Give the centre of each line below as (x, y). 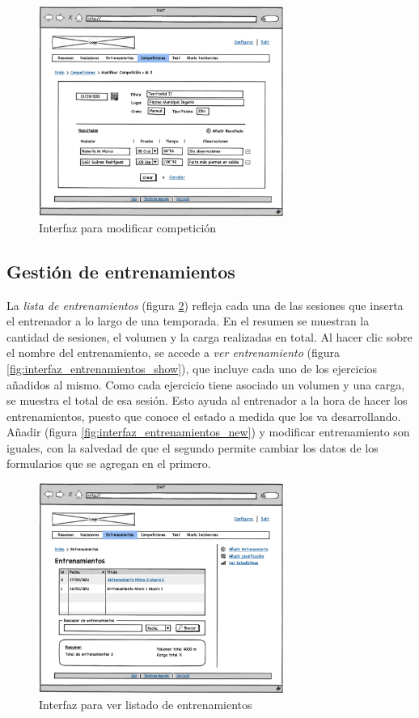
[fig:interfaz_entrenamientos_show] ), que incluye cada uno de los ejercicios (192, 368)
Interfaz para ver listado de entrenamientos (146, 704)
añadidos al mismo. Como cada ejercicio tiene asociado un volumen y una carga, (206, 384)
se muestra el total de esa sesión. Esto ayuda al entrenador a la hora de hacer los (207, 400)
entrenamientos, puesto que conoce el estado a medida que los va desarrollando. (204, 416)
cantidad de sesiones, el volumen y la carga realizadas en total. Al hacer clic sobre (209, 336)
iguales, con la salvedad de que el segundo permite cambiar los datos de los (193, 447)
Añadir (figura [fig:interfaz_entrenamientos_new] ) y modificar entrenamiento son (208, 432)
